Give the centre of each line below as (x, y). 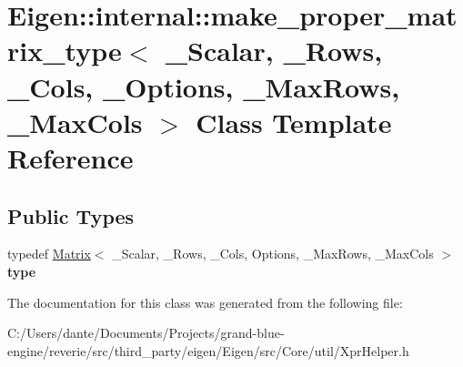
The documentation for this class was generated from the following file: (205, 302)
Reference (70, 157)
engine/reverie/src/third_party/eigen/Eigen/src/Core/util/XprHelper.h (208, 350)
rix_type (65, 51)
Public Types (71, 215)
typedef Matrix (49, 254)
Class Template (294, 122)
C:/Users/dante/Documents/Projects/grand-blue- (146, 333)
